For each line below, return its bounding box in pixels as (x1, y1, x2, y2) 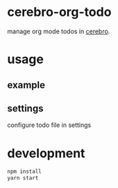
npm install (7, 168, 42, 176)
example (7, 79, 46, 91)
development (7, 145, 85, 161)
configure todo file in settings (7, 121, 92, 129)
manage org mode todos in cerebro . (7, 27, 110, 35)
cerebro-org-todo (7, 4, 112, 20)
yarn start (7, 175, 39, 182)
